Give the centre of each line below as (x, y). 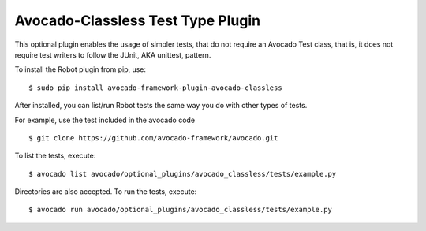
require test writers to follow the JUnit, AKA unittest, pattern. (113, 54)
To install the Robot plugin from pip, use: (80, 69)
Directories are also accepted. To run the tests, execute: (106, 192)
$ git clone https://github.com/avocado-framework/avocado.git (153, 138)
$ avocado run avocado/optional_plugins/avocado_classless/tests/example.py (181, 210)
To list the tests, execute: (55, 156)
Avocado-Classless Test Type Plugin (137, 20)
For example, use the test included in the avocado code (105, 120)
